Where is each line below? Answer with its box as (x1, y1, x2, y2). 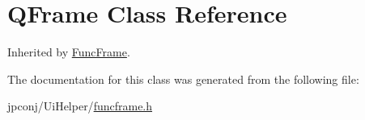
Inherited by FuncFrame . (7, 43, 130, 60)
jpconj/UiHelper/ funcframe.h (7, 97, 153, 114)
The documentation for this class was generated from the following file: (7, 70, 359, 87)
